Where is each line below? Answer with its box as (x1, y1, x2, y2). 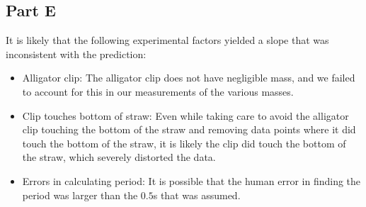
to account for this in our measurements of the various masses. (22, 84, 294, 99)
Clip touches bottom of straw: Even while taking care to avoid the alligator (22, 108, 349, 123)
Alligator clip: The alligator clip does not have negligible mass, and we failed (22, 70, 355, 85)
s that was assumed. (153, 187, 241, 202)
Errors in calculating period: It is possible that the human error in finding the (22, 173, 361, 188)
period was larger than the (22, 187, 138, 202)
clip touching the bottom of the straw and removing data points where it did (22, 122, 356, 137)
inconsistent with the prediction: (6, 46, 147, 61)
